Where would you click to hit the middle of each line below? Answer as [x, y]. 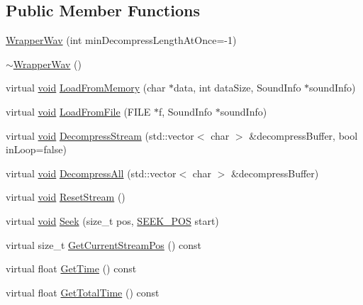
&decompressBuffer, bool [303, 135]
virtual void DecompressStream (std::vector [100, 135]
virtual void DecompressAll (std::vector [91, 173]
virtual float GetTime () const [71, 268]
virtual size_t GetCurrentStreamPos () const [104, 244]
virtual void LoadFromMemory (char [86, 88]
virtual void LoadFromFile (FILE [78, 111]
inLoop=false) [36, 149]
